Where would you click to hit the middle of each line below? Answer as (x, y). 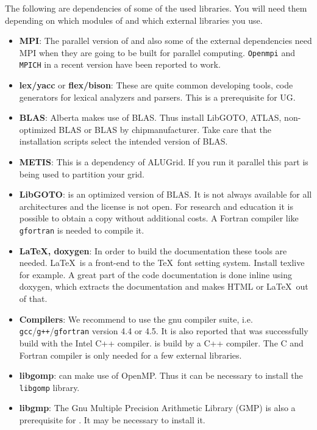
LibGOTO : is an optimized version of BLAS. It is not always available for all (166, 194)
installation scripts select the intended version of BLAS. (123, 141)
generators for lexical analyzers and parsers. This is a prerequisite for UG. (157, 97)
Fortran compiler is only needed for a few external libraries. (130, 355)
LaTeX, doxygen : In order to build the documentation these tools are (153, 250)
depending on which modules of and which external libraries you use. (134, 20)
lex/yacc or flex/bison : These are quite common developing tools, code (156, 85)
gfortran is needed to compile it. (82, 230)
